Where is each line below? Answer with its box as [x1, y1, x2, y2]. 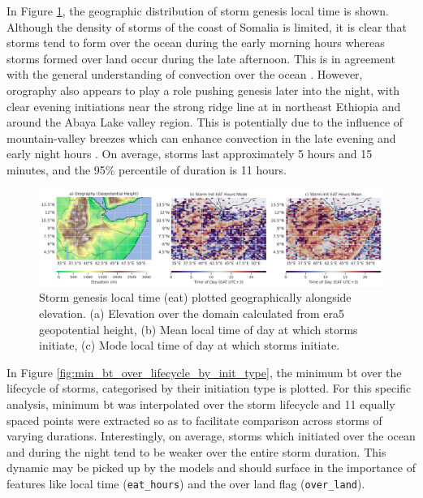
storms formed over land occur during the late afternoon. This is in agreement [6, 49, 395, 67]
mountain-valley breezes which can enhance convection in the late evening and [6, 129, 396, 146]
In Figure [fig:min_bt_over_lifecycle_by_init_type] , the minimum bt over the [6, 363, 402, 380]
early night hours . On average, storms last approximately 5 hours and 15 [6, 145, 373, 162]
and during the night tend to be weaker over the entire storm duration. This [6, 443, 386, 460]
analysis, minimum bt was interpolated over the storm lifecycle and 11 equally [6, 395, 395, 412]
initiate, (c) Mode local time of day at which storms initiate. [39, 337, 340, 354]
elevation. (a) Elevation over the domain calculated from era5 [39, 304, 344, 321]
